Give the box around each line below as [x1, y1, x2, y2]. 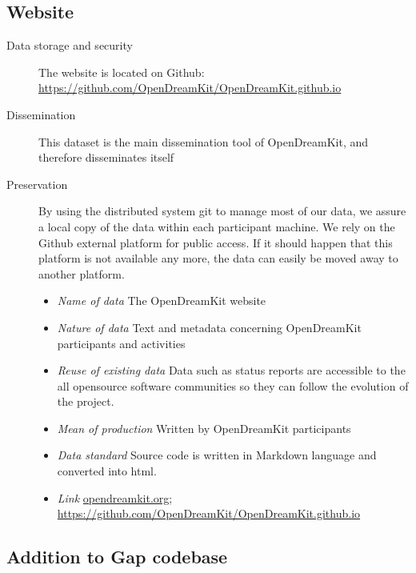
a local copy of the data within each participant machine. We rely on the [38, 218, 395, 234]
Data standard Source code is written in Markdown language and [57, 447, 377, 463]
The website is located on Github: [38, 63, 205, 80]
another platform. [38, 265, 125, 282]
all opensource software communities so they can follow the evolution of [57, 377, 409, 394]
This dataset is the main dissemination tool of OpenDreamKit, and [38, 133, 369, 150]
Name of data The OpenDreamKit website [57, 292, 266, 309]
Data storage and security [6, 37, 133, 54]
